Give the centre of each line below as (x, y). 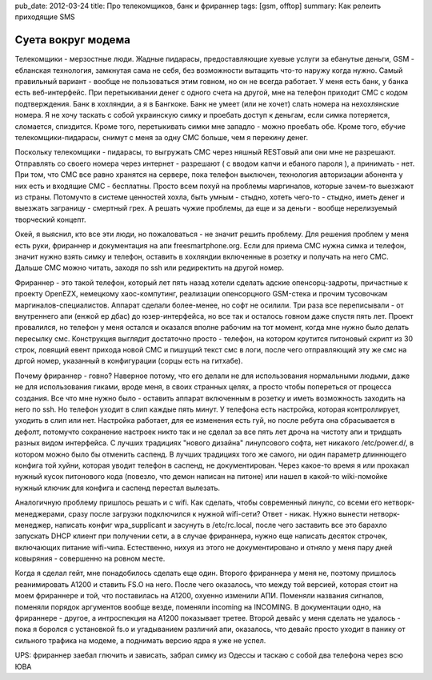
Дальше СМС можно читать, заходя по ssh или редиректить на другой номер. (149, 268)
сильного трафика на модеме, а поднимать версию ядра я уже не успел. (140, 640)
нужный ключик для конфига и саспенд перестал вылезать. (117, 488)
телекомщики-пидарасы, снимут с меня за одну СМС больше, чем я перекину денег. (162, 138)
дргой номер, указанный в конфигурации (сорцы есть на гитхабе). (129, 361)
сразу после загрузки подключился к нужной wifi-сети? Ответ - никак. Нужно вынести (218, 513)
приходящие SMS (45, 17)
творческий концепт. (50, 219)
